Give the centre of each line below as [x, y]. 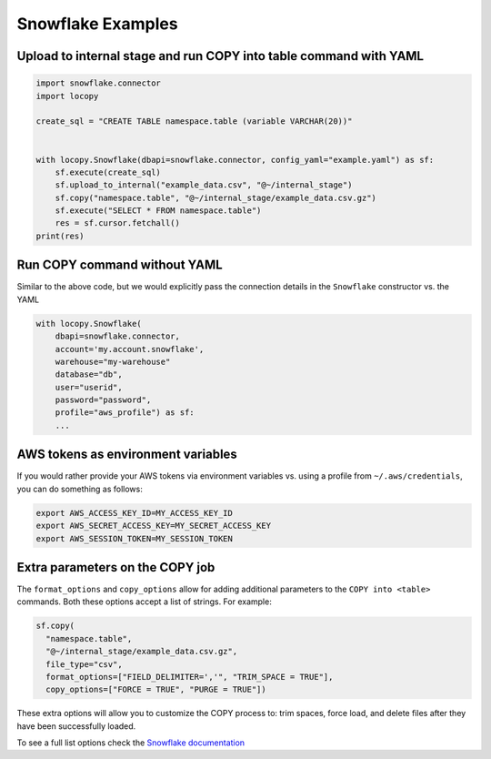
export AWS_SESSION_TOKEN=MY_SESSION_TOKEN [135, 538]
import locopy [67, 96]
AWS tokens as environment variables [127, 455]
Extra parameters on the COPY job [116, 567]
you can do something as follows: [80, 489]
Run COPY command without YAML [120, 265]
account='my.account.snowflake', [130, 349]
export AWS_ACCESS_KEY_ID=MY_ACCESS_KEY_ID [135, 513]
